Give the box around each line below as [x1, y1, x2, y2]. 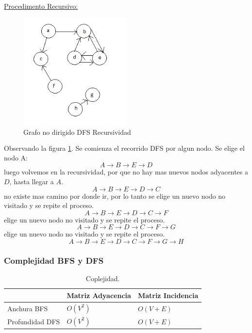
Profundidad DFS [7, 317, 60, 327]
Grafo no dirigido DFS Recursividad [23, 127, 131, 137]
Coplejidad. [85, 273, 120, 284]
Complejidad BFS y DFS [4, 254, 104, 266]
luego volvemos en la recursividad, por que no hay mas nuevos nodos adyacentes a [4, 167, 248, 177]
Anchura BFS [7, 303, 48, 313]
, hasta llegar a [9, 176, 54, 187]
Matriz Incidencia [137, 290, 199, 300]
